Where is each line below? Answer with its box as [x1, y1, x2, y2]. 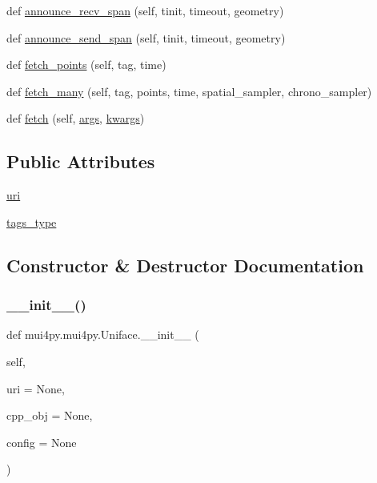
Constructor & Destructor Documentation [6, 252, 364, 277]
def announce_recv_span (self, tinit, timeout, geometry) [6, 2, 284, 18]
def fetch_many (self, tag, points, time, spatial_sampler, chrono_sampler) [6, 83, 372, 99]
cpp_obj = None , [6, 407, 93, 424]
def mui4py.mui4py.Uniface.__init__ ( [6, 326, 199, 343]
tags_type [6, 213, 57, 230]
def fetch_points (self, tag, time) [6, 56, 166, 73]
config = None [6, 433, 77, 450]
